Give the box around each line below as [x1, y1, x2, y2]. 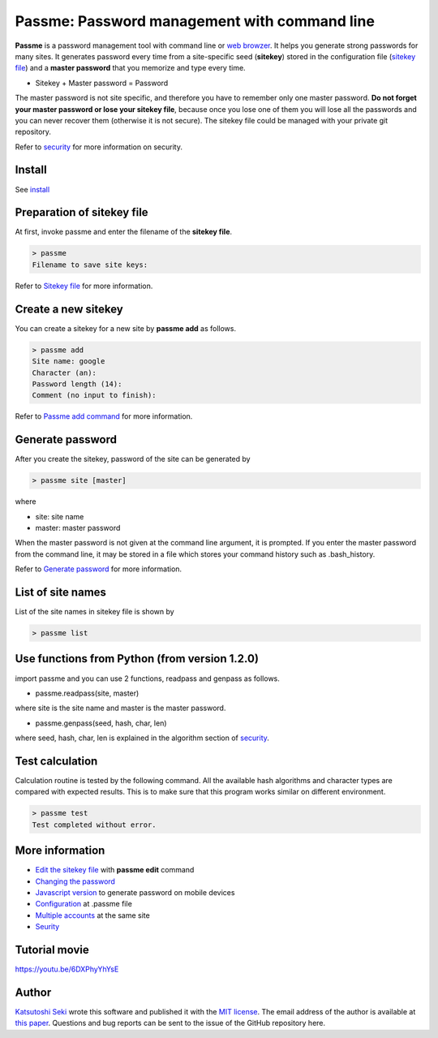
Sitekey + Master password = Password [35, 78, 169, 88]
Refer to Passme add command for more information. [15, 411, 193, 421]
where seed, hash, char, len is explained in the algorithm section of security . [15, 733, 269, 743]
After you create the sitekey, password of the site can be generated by [15, 454, 251, 464]
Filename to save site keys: [32, 260, 148, 269]
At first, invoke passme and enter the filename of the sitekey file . [15, 227, 233, 237]
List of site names [15, 585, 107, 599]
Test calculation [15, 754, 98, 768]
